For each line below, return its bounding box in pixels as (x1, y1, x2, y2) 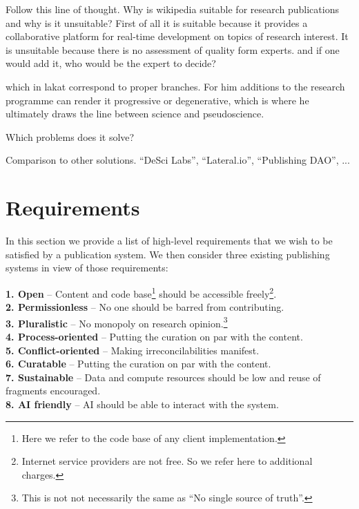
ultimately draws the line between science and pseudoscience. (6, 106, 264, 121)
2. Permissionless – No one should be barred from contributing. (6, 300, 284, 314)
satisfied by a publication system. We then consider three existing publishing (6, 247, 330, 261)
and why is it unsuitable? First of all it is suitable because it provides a (6, 15, 308, 30)
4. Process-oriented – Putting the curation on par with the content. (6, 329, 303, 343)
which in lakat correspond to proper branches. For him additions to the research (6, 79, 345, 93)
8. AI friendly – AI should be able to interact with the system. (6, 396, 279, 411)
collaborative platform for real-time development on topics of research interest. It (6, 29, 349, 44)
